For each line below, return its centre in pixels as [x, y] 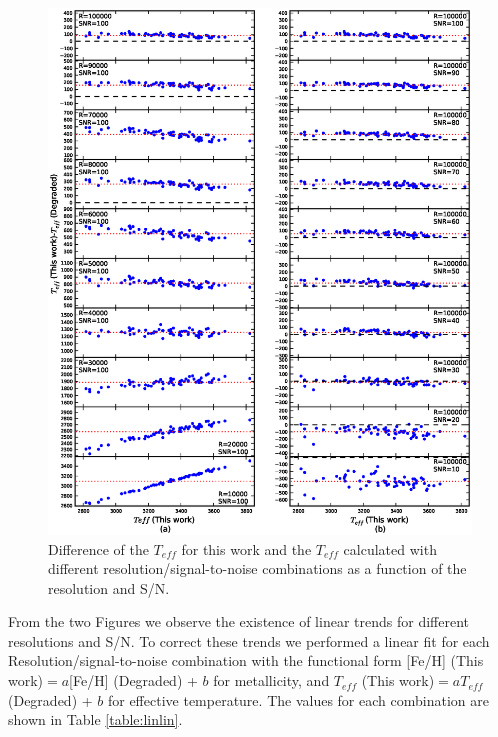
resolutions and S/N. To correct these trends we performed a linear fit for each [249, 640]
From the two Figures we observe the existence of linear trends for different [238, 621]
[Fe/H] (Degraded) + [133, 680]
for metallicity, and [271, 680]
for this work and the [246, 548]
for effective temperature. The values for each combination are [298, 699]
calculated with [390, 548]
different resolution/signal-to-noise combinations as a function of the [257, 568]
